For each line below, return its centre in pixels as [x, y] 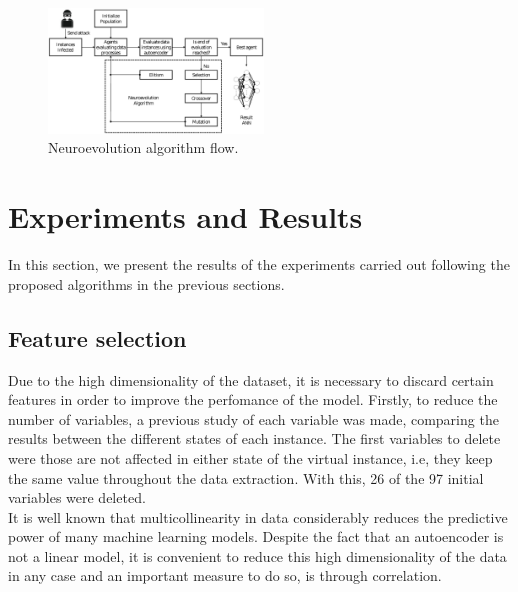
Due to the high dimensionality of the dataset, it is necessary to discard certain [251, 379]
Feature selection [97, 337]
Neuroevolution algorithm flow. [143, 147]
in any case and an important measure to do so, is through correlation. [225, 575]
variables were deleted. [77, 497]
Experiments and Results [185, 216]
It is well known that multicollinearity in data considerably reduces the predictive [258, 516]
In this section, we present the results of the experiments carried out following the [259, 264]
